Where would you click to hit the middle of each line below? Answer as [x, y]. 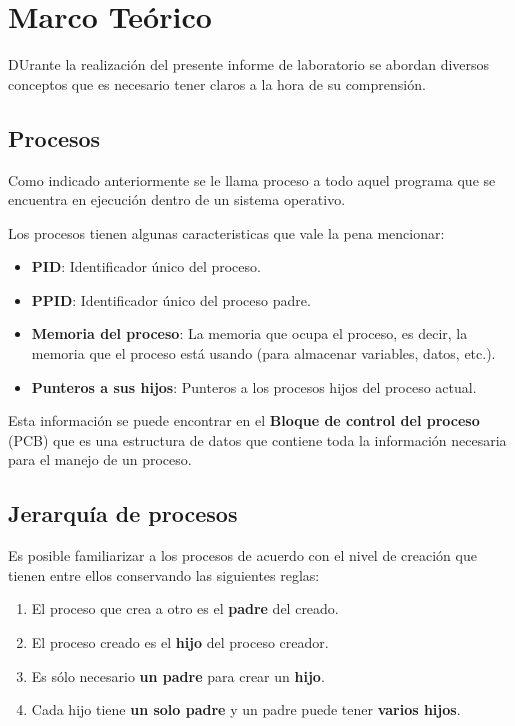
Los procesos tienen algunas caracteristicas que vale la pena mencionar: [226, 232]
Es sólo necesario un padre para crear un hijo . [178, 675]
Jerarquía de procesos [123, 513]
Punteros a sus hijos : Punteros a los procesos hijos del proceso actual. [254, 386]
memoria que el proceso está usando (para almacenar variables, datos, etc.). [263, 353]
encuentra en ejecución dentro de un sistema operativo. [177, 199]
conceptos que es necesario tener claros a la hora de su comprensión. [217, 83]
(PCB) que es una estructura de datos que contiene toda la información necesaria [257, 439]
